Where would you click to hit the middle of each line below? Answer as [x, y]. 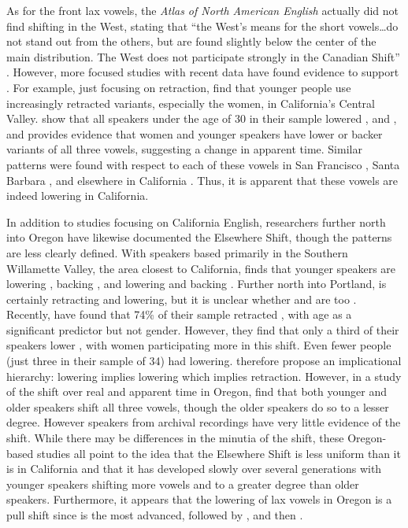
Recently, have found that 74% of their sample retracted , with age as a [179, 314]
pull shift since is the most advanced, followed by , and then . [155, 515]
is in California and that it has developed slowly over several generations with [194, 469]
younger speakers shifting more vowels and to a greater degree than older [183, 484]
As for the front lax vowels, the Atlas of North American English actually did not [203, 10]
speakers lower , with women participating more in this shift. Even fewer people [199, 345]
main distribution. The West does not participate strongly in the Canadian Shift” [203, 56]
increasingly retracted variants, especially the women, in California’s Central [191, 103]
